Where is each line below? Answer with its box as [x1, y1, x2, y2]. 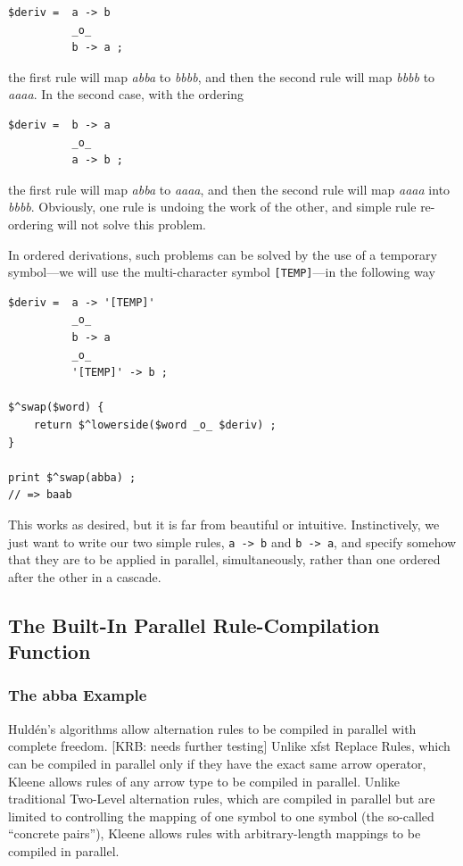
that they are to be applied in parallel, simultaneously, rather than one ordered [8, 550, 441, 569]
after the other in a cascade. [8, 567, 161, 586]
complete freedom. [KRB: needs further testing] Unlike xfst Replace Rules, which [8, 737, 451, 755]
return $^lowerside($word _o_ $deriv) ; [33, 418, 277, 431]
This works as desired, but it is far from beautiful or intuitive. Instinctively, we [8, 514, 440, 533]
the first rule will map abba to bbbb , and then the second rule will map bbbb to [8, 67, 435, 86]
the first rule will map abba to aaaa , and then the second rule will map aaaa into [8, 179, 451, 198]
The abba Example [8, 684, 147, 706]
